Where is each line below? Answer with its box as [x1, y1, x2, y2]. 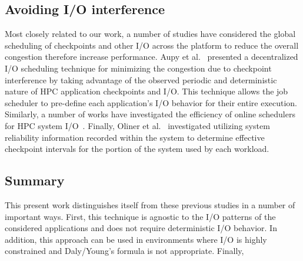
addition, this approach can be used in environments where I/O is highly [5, 233, 267, 245]
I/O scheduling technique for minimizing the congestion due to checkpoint [5, 62, 272, 74]
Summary [5, 171, 65, 189]
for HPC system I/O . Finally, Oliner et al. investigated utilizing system [5, 119, 270, 131]
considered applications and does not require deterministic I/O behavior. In [5, 222, 277, 234]
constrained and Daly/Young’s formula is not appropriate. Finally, [5, 245, 244, 257]
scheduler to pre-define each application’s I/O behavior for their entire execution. [5, 96, 298, 109]
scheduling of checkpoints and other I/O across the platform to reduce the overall [5, 39, 299, 51]
